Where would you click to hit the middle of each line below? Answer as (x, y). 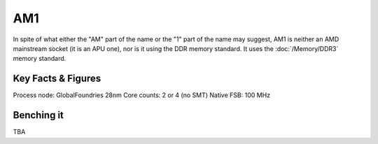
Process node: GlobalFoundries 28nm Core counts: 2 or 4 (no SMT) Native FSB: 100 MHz (142, 95)
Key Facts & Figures (57, 79)
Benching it (38, 115)
